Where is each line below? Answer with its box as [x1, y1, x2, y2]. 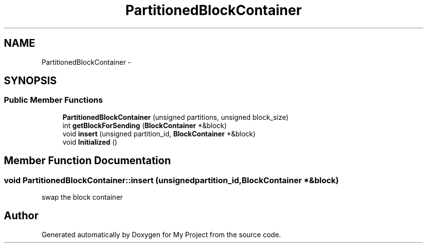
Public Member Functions [4, 95, 103, 105]
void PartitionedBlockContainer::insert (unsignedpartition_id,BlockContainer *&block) [4, 175, 339, 185]
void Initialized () [62, 137, 117, 146]
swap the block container [41, 193, 123, 202]
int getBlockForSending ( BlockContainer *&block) [62, 121, 227, 130]
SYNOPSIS [4, 75, 57, 87]
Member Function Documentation [4, 154, 171, 167]
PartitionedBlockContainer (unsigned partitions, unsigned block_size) [62, 113, 289, 121]
